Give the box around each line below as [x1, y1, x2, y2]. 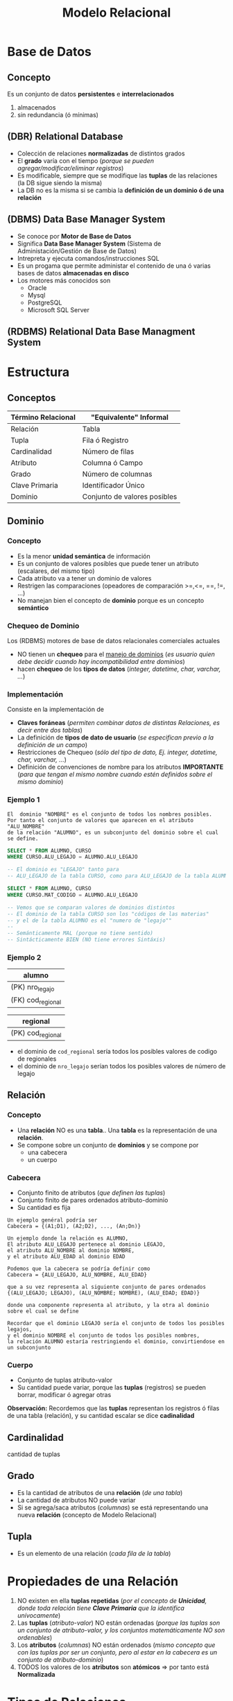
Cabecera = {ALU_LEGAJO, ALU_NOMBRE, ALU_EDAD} [7, 1271, 148, 1278]
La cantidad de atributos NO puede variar [17, 1496, 137, 1504]
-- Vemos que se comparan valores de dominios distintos [7, 904, 175, 911]
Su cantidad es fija [17, 1203, 71, 1211]
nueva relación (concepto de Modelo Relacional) [17, 1510, 157, 1519]
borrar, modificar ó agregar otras [17, 1391, 112, 1399]
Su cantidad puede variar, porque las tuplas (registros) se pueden [17, 1383, 207, 1392]
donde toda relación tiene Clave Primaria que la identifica [17, 1604, 185, 1612]
